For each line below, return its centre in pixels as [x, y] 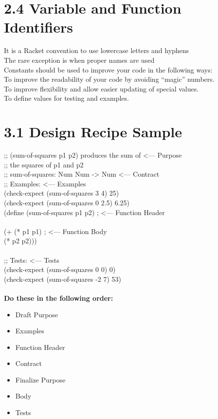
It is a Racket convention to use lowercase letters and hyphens [97, 50]
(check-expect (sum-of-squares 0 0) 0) [60, 269]
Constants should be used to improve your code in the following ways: [108, 69]
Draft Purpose [37, 314]
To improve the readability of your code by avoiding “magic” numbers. [109, 79]
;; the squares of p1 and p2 [44, 164]
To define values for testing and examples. [66, 98]
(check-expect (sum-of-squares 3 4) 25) [62, 193]
